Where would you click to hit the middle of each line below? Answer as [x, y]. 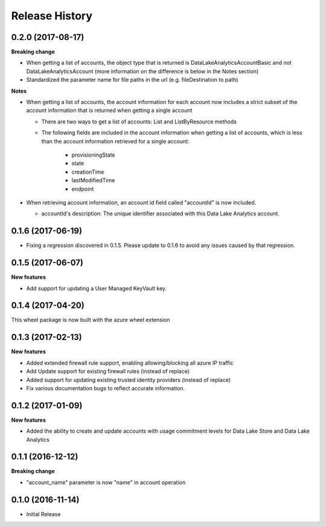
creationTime [88, 172]
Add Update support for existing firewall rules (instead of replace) [108, 372]
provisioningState [93, 155]
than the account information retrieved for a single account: [115, 141]
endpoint [83, 189]
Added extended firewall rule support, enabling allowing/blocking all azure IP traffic [130, 362]
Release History [52, 16]
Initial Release [43, 514]
